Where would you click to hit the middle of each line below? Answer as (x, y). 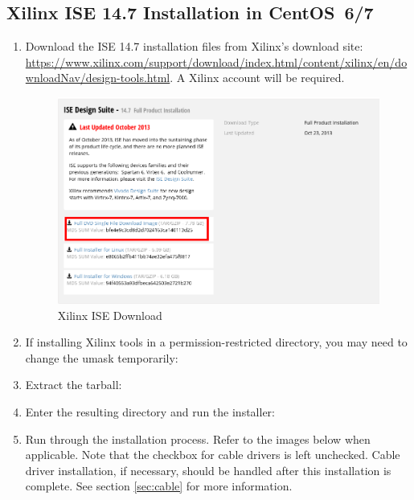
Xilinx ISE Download (110, 315)
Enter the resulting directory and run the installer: (150, 412)
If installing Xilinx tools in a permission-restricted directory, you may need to (216, 342)
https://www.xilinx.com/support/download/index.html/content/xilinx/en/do (216, 61)
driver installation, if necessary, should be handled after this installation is (208, 470)
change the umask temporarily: (102, 357)
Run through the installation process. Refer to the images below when (198, 439)
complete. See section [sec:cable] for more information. (159, 486)
